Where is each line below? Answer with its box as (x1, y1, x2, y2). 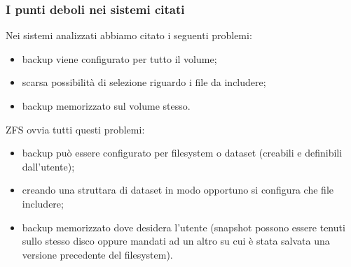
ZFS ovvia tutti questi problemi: (6, 122, 145, 136)
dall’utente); (22, 159, 75, 173)
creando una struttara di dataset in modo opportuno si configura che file (22, 182, 333, 197)
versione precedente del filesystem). (22, 247, 173, 261)
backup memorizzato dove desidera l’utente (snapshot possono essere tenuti (22, 219, 345, 234)
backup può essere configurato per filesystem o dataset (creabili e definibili (22, 145, 343, 160)
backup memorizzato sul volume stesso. (22, 99, 191, 113)
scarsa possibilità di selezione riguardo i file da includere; (22, 75, 266, 89)
